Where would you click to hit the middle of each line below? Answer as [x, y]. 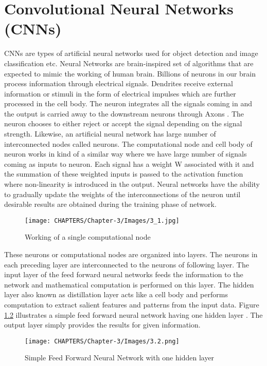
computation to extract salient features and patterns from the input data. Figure [132, 305]
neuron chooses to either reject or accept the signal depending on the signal [123, 123]
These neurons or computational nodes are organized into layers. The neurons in [131, 254]
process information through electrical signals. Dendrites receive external [119, 83]
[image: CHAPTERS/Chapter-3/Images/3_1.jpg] [102, 220]
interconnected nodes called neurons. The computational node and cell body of [128, 143]
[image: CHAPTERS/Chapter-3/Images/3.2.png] [102, 341]
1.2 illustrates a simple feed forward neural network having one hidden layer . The [133, 314]
